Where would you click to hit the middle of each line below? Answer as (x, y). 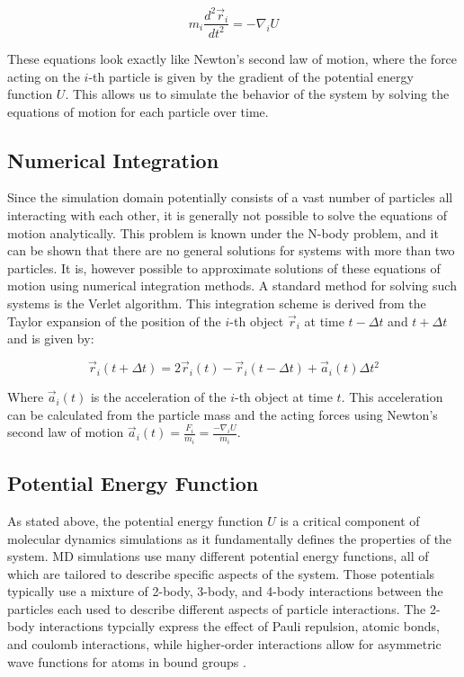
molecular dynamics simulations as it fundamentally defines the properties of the (230, 538)
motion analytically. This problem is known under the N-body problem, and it (223, 232)
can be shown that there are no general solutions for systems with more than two (231, 250)
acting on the (44, 76)
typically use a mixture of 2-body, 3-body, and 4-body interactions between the (225, 591)
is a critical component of (350, 520)
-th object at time (284, 397)
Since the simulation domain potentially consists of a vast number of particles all (230, 197)
